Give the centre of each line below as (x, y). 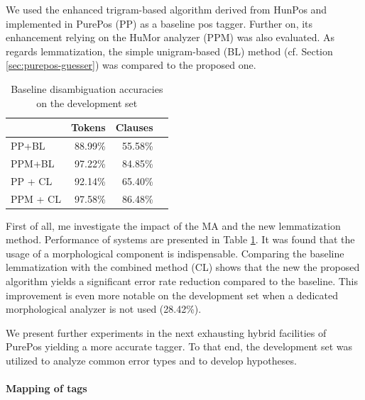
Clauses (134, 127)
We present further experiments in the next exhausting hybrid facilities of (166, 332)
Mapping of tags (47, 388)
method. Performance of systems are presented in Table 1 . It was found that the (180, 239)
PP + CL (32, 180)
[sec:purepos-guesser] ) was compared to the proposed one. (131, 65)
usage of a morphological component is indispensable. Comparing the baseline (175, 253)
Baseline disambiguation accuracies (87, 88)
